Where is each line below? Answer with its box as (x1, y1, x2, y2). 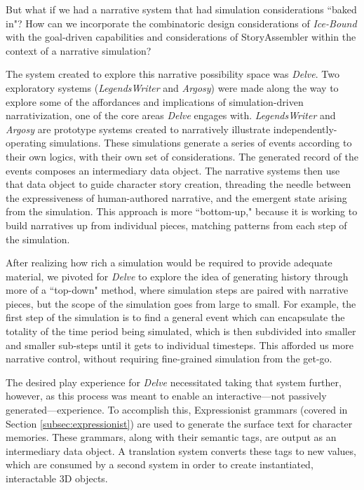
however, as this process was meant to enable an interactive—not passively (6, 388, 327, 403)
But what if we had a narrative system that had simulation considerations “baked (6, 2, 357, 16)
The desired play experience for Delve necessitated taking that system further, (6, 374, 342, 389)
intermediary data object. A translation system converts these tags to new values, (6, 443, 356, 458)
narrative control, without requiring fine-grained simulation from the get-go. (6, 351, 332, 366)
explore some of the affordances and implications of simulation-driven (6, 94, 304, 109)
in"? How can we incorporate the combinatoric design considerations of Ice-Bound (6, 15, 357, 30)
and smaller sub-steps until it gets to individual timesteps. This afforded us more (6, 337, 353, 352)
